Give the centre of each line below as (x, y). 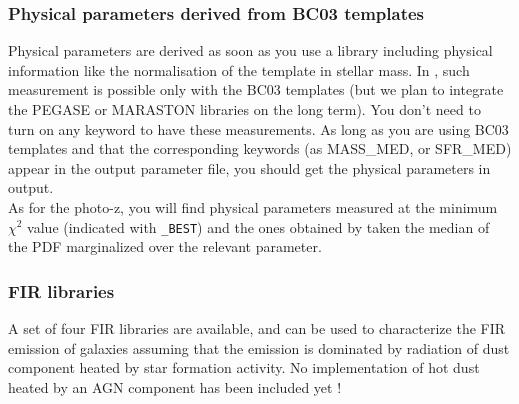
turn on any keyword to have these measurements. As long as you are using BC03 (258, 128)
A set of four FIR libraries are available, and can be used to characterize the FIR (257, 328)
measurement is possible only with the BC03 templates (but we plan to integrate (256, 89)
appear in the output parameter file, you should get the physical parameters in (249, 167)
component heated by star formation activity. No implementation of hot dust (244, 367)
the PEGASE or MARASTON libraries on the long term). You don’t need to (244, 109)
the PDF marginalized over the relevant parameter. (165, 246)
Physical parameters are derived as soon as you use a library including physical (250, 50)
